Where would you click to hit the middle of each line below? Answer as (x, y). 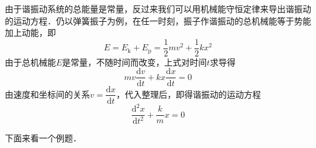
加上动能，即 (30, 32)
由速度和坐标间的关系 (47, 94)
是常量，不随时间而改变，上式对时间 (135, 62)
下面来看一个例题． (43, 138)
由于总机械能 (30, 62)
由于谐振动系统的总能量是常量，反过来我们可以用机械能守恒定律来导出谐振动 (158, 8)
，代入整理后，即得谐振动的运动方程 (189, 94)
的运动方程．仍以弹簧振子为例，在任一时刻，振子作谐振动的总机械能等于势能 (158, 20)
